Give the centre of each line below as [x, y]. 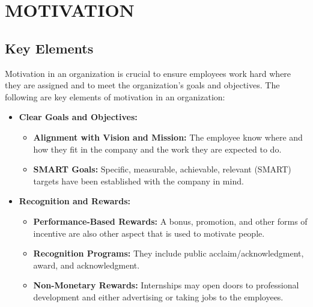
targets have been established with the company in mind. [138, 181]
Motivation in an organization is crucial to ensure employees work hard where [148, 73]
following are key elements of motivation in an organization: [115, 96]
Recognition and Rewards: [74, 201]
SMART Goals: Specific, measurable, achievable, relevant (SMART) [162, 169]
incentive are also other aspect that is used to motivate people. [149, 233]
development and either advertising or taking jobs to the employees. [158, 296]
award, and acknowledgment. [87, 265]
